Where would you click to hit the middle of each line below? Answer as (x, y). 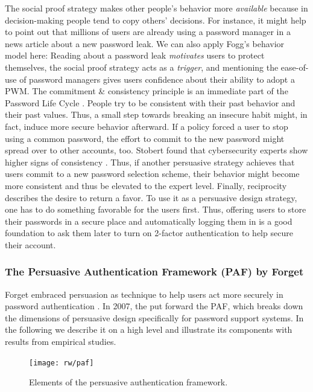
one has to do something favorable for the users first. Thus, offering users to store (156, 209)
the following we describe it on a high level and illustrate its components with (149, 329)
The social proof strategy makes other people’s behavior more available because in (156, 8)
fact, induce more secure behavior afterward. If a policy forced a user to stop (147, 126)
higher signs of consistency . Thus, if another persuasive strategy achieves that (150, 162)
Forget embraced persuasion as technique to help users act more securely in (144, 294)
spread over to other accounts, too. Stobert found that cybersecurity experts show (156, 150)
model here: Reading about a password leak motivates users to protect (135, 55)
